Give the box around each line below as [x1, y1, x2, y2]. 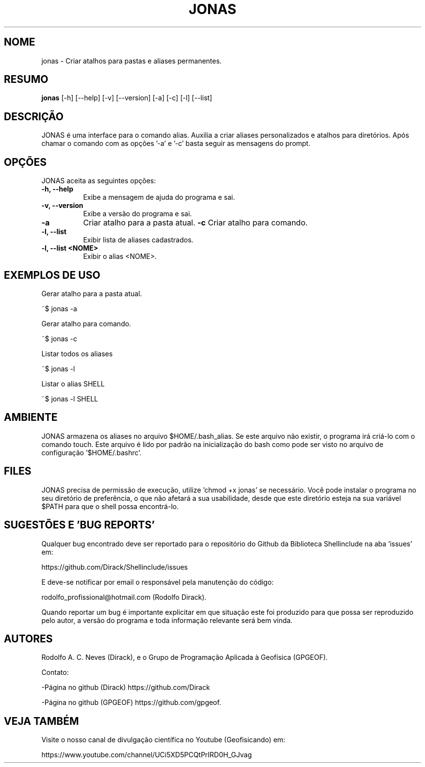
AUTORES [4, 632, 53, 645]
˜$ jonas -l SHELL [41, 394, 98, 403]
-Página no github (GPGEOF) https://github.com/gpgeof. [41, 698, 221, 707]
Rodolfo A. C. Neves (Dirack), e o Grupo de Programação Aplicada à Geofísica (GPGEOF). [41, 653, 328, 662]
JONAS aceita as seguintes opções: [41, 176, 156, 185]
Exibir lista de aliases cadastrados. [83, 236, 194, 244]
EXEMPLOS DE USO [4, 269, 100, 281]
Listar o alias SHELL [41, 379, 105, 388]
